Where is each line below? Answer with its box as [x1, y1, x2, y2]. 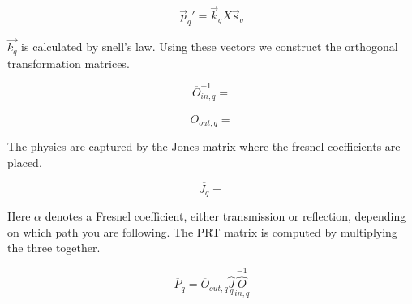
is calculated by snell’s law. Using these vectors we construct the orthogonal [21, 38, 398, 55]
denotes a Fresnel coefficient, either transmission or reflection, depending [45, 207, 406, 224]
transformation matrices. [7, 54, 130, 71]
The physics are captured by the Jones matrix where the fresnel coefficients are [7, 138, 401, 155]
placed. [7, 153, 42, 170]
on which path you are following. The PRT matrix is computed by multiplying [7, 223, 397, 240]
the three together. [7, 239, 101, 256]
